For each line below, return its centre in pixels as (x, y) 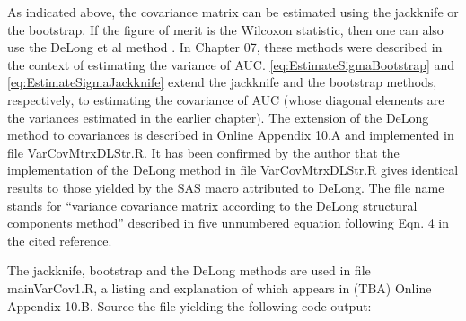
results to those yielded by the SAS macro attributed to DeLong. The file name (226, 187)
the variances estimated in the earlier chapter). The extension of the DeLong (218, 117)
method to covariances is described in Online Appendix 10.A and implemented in (231, 135)
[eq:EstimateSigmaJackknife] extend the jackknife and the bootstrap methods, (222, 82)
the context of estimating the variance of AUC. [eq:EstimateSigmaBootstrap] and (231, 64)
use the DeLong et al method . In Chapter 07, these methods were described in (225, 47)
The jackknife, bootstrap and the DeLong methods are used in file (189, 270)
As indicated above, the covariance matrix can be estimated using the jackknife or (233, 12)
